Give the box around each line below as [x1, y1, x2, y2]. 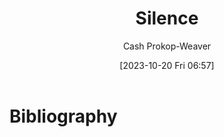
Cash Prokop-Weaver [122, 40, 212, 52]
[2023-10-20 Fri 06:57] [119, 59, 215, 71]
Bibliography [9, 105, 118, 127]
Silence [135, 7, 199, 30]
